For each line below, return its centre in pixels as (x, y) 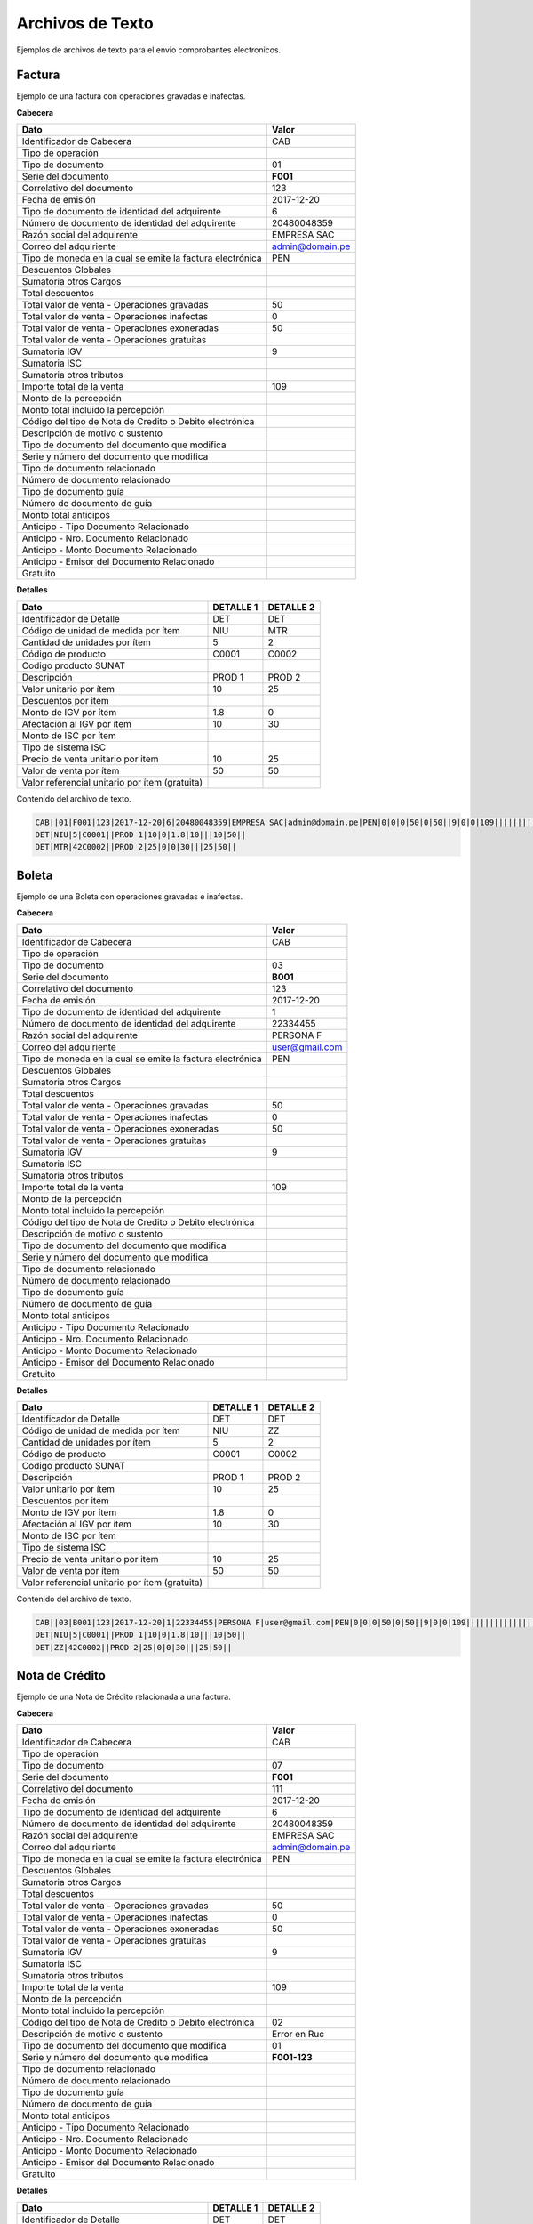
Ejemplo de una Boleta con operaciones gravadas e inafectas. (130, 896)
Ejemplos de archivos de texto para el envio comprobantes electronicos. (149, 50)
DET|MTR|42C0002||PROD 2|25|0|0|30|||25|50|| (136, 847)
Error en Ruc (298, 2035)
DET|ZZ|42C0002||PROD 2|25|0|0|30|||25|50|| (134, 1647)
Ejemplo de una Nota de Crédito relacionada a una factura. (123, 1697)
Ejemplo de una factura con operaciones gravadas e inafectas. (131, 96)
